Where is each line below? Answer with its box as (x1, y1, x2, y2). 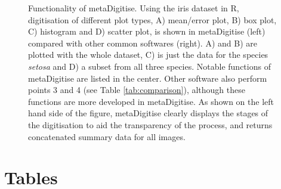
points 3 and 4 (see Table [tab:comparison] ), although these (28, 83, 245, 96)
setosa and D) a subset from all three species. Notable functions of (28, 60, 271, 72)
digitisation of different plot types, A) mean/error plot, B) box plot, (28, 13, 277, 26)
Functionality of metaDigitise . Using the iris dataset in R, (28, 2, 239, 14)
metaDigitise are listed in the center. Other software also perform (28, 72, 267, 84)
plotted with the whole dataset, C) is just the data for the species (28, 48, 268, 61)
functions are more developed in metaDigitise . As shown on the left (28, 95, 274, 107)
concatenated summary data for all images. (28, 130, 186, 142)
